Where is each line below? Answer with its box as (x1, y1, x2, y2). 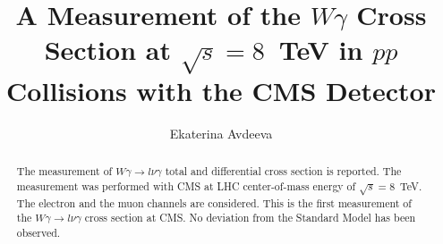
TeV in (278, 31, 363, 68)
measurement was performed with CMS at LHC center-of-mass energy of (16, 178, 356, 193)
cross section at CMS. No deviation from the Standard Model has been (84, 210, 416, 225)
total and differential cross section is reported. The (165, 164, 402, 179)
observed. (16, 225, 61, 240)
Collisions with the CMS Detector (6, 72, 436, 108)
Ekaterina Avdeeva (169, 123, 273, 142)
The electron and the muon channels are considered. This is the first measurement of (16, 195, 412, 210)
